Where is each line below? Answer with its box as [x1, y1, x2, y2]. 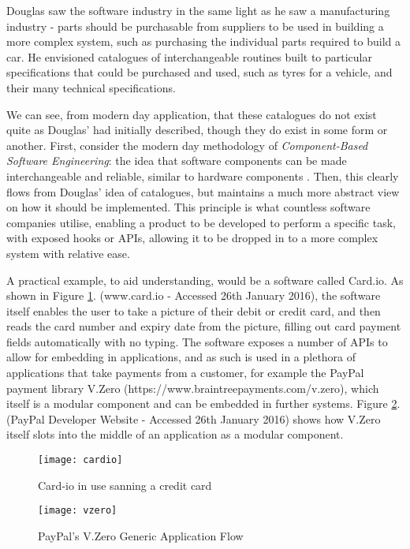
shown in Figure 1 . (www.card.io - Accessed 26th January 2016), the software [6, 287, 381, 304]
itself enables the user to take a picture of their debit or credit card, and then [6, 302, 381, 319]
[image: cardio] [38, 454, 123, 466]
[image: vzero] [38, 505, 117, 517]
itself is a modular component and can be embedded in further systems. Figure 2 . [6, 395, 401, 412]
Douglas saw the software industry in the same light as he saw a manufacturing [6, 2, 390, 18]
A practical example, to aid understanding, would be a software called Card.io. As [6, 271, 404, 288]
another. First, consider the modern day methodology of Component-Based [6, 136, 368, 153]
